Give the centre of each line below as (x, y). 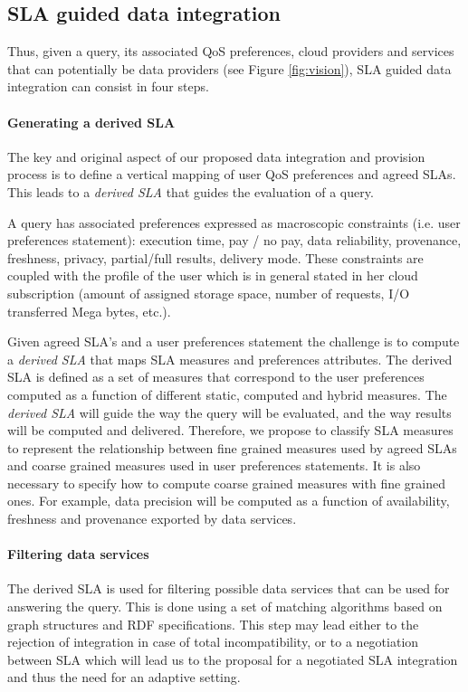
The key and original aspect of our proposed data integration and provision (216, 156)
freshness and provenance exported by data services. (152, 519)
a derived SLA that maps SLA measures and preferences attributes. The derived (230, 359)
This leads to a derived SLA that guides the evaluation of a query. (191, 191)
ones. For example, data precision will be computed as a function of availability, (229, 501)
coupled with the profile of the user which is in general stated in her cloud (213, 275)
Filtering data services (78, 554)
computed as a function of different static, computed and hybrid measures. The (227, 394)
